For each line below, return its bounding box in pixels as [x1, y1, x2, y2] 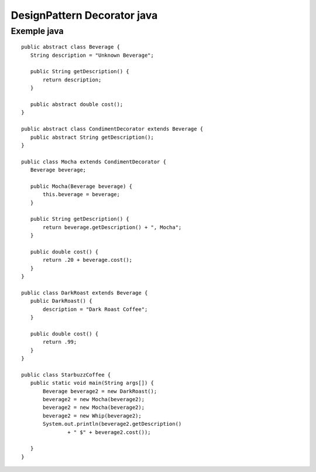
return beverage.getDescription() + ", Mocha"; [43, 224, 182, 231]
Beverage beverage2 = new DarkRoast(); [43, 388, 157, 395]
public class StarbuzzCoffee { [21, 371, 111, 378]
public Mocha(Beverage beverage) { [30, 183, 133, 190]
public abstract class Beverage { [21, 44, 120, 50]
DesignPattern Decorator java [11, 9, 158, 22]
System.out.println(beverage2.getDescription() [43, 420, 182, 427]
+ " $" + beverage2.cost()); [67, 429, 152, 436]
